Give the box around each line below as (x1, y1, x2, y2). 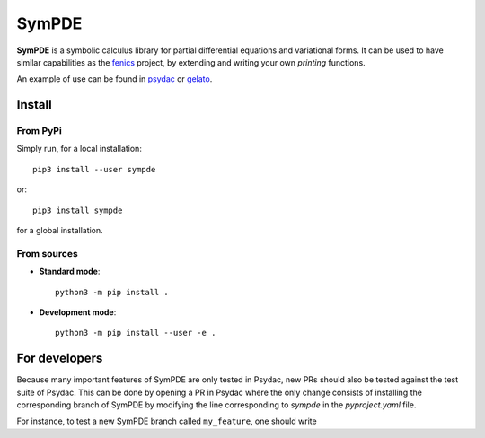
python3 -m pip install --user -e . (55, 328, 216, 338)
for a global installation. (16, 225, 103, 236)
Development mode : (39, 306, 117, 318)
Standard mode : (39, 266, 101, 277)
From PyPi (16, 125, 62, 137)
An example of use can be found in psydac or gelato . (16, 74, 213, 84)
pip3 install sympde (32, 205, 123, 215)
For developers (16, 351, 103, 366)
